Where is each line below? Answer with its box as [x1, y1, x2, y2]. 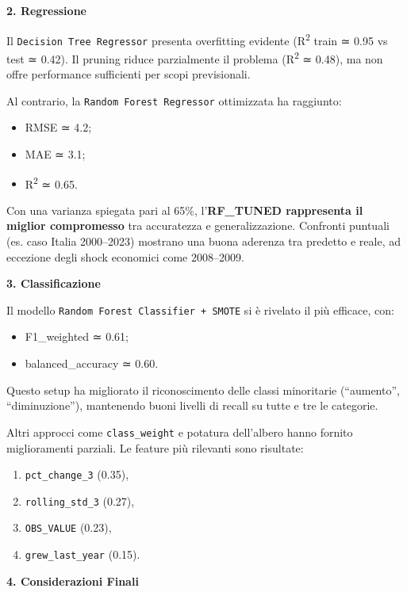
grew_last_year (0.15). [25, 546, 140, 563]
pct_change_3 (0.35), [25, 466, 129, 483]
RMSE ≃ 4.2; [25, 119, 92, 136]
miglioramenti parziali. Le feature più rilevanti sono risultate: [6, 439, 304, 456]
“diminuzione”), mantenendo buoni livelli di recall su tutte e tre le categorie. [6, 397, 378, 414]
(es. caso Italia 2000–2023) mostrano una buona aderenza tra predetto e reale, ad [6, 233, 401, 250]
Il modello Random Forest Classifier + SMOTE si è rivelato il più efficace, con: [6, 301, 394, 318]
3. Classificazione [6, 275, 101, 292]
